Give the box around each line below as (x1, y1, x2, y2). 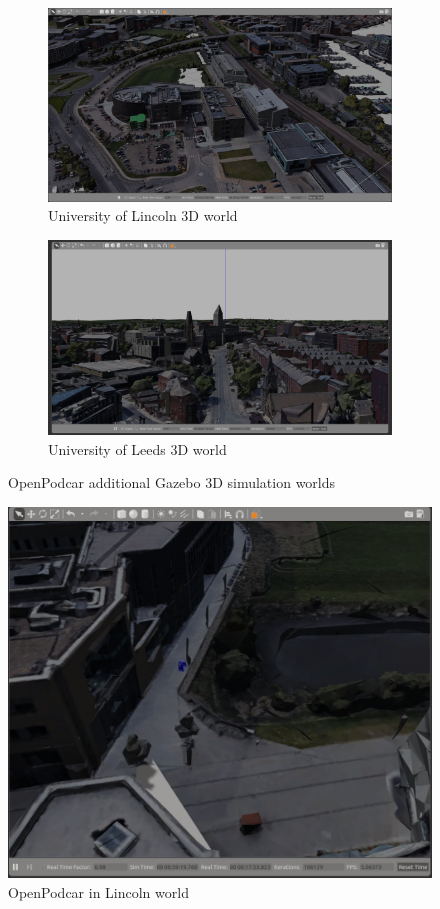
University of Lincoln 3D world (48, 205, 238, 226)
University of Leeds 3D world (48, 438, 227, 459)
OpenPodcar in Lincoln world (8, 881, 189, 902)
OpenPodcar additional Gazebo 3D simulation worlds (8, 472, 336, 493)
